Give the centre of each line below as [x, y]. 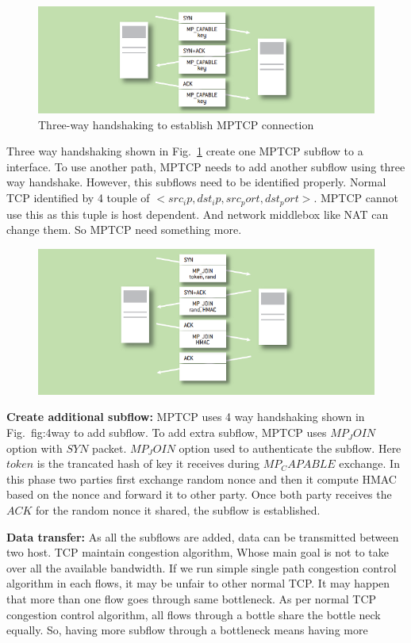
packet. [109, 448]
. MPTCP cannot [356, 198]
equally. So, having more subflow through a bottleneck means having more [187, 630]
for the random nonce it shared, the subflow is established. [178, 510]
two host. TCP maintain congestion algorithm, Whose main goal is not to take [198, 552]
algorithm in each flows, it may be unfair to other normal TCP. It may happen [198, 583]
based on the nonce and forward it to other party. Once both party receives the [199, 494]
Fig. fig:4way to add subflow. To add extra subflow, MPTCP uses [167, 432]
